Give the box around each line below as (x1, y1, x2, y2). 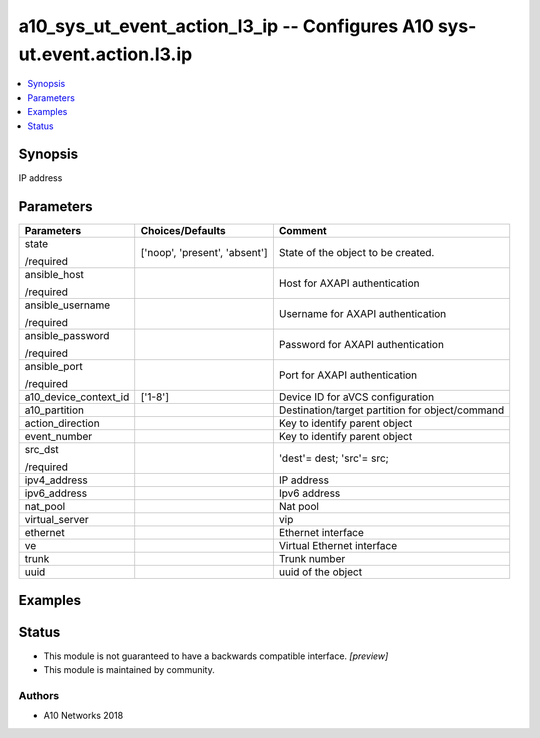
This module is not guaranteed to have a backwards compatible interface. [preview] (43, 650, 389, 662)
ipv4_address (24, 473, 89, 487)
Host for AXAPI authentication (278, 276, 420, 290)
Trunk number (278, 552, 346, 566)
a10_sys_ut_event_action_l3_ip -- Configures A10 (18, 15, 435, 37)
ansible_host (24, 268, 85, 282)
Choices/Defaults (140, 224, 226, 238)
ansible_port (24, 360, 84, 374)
